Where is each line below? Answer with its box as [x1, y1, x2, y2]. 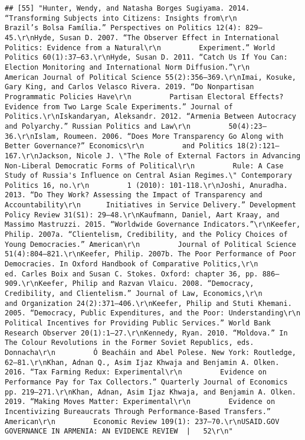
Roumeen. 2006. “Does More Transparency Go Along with [64, 132, 284, 141]
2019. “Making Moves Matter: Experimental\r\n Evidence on [5, 397, 276, 406]
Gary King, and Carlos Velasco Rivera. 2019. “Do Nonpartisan [5, 83, 254, 92]
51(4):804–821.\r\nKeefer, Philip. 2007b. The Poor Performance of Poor [5, 250, 296, 259]
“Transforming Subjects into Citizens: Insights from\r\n [5, 14, 237, 22]
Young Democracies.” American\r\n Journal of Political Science [5, 240, 296, 249]
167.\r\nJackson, [5, 151, 73, 160]
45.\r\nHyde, [5, 33, 55, 42]
